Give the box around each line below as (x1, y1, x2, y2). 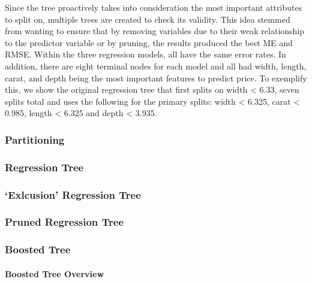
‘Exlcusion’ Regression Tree (5, 187, 141, 202)
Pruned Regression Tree (5, 214, 124, 229)
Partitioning (5, 132, 65, 147)
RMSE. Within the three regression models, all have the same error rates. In (5, 48, 286, 60)
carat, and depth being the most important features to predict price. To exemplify (5, 71, 307, 84)
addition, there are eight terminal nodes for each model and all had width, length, (5, 59, 307, 72)
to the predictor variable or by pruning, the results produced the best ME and (5, 36, 293, 48)
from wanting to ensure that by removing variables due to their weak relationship (5, 25, 305, 37)
